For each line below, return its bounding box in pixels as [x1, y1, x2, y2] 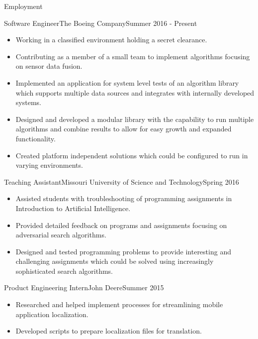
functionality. [15, 133, 56, 143]
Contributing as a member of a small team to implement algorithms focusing [15, 51, 250, 61]
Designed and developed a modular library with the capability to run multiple [15, 113, 254, 124]
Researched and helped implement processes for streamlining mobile [15, 299, 223, 310]
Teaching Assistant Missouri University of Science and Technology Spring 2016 [4, 176, 239, 187]
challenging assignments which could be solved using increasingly [15, 256, 214, 266]
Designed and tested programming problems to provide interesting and [15, 246, 231, 256]
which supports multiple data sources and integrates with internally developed [15, 87, 255, 98]
